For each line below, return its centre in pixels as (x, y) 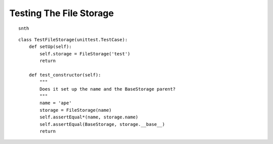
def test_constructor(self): (65, 75)
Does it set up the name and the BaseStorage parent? (108, 89)
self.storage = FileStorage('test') (85, 54)
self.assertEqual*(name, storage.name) (89, 117)
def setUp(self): (50, 47)
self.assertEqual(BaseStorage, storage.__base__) (102, 124)
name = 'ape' (56, 103)
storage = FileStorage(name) (76, 110)
